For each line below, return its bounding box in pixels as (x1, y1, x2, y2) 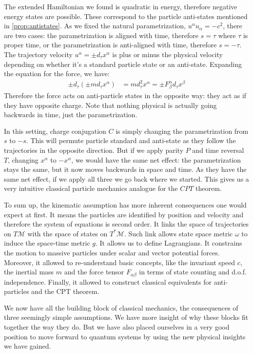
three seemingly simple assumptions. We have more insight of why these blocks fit (4, 312, 249, 322)
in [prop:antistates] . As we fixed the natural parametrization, (4, 21, 186, 31)
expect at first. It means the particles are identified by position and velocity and (4, 209, 244, 219)
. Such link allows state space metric (124, 228, 233, 238)
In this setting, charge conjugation (4, 125, 106, 136)
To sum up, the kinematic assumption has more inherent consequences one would (4, 199, 247, 209)
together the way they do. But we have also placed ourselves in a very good (4, 321, 230, 332)
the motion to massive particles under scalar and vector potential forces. (4, 247, 220, 257)
